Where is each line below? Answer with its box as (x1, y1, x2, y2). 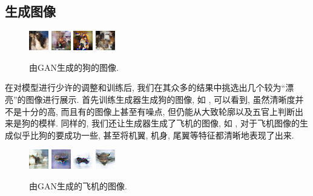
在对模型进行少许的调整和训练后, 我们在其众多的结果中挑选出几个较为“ (5, 81, 286, 94)
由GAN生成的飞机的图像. (29, 179, 127, 192)
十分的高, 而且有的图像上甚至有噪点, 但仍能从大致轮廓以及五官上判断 (21, 105, 295, 117)
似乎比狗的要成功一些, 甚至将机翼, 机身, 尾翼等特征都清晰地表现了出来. (13, 128, 294, 141)
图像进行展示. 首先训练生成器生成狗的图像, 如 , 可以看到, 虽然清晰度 (25, 93, 295, 105)
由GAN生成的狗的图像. (29, 60, 119, 73)
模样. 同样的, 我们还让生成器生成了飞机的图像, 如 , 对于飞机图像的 (38, 117, 300, 129)
